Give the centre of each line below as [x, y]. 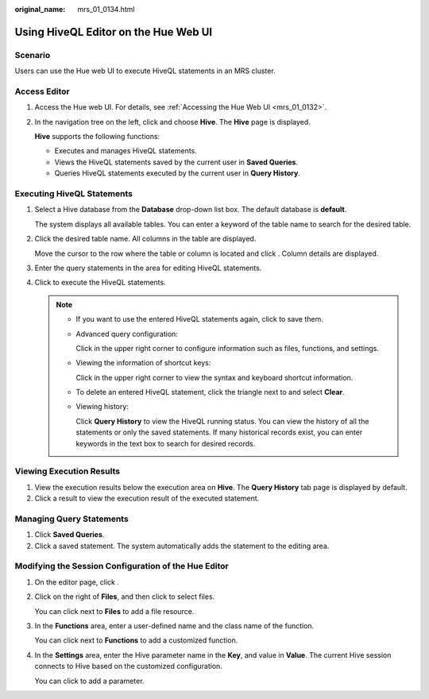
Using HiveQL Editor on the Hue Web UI [114, 32]
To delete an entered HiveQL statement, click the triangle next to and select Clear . [210, 392]
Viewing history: [102, 407]
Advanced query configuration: [127, 334]
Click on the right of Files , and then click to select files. [125, 597]
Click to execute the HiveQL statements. [100, 283]
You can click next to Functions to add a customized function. [136, 640]
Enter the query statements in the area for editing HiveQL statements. [148, 268]
